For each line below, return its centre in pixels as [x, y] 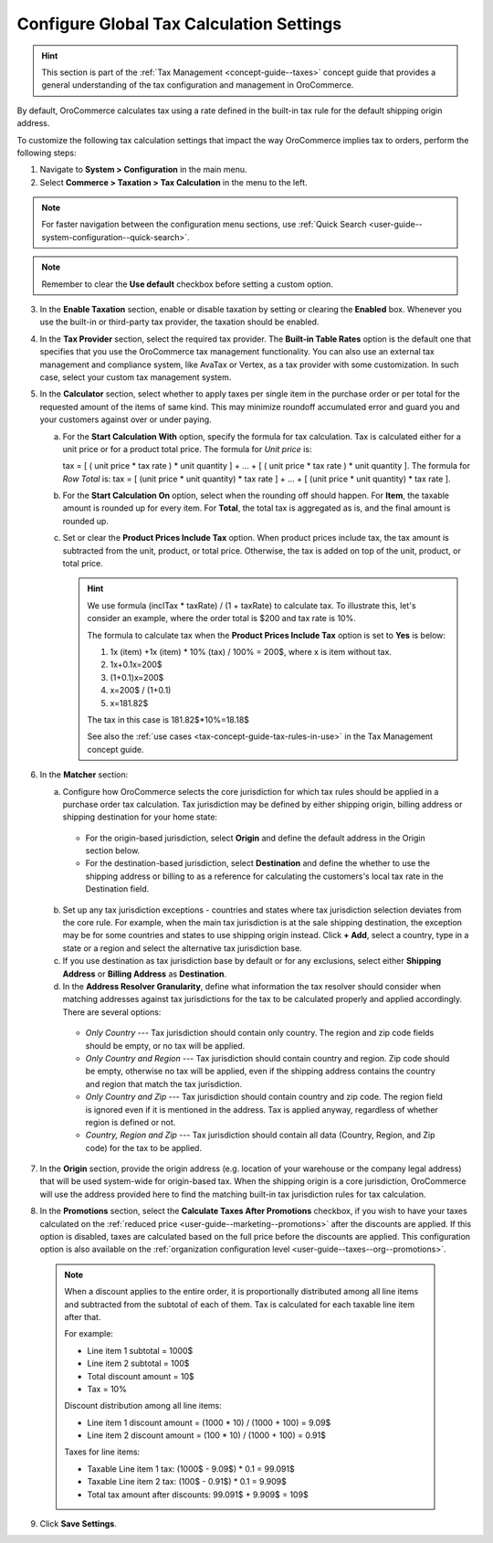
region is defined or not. [131, 1122]
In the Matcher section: [84, 775]
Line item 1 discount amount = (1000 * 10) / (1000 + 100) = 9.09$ [209, 1422]
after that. [83, 1316]
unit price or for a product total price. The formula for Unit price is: [187, 449]
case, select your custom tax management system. [136, 377]
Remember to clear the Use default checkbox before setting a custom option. [187, 284]
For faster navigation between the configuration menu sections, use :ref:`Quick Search [204, 225]
